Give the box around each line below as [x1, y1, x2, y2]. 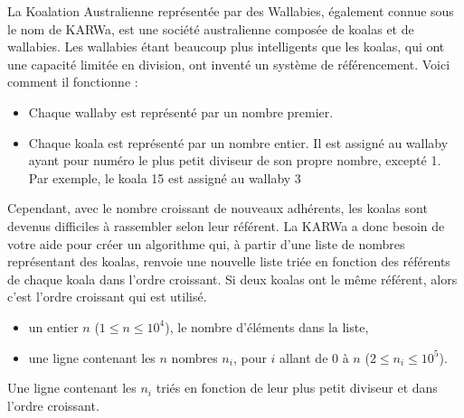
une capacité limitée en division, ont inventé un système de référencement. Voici [7, 54, 450, 73]
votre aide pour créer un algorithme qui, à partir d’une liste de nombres [7, 234, 405, 253]
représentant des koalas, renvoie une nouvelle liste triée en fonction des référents [7, 252, 450, 271]
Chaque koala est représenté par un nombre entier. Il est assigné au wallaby [28, 133, 449, 152]
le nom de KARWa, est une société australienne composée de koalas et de [7, 19, 414, 38]
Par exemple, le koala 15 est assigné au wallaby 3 [28, 168, 301, 187]
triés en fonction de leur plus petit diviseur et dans [156, 378, 438, 397]
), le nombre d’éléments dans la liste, [165, 317, 369, 336]
